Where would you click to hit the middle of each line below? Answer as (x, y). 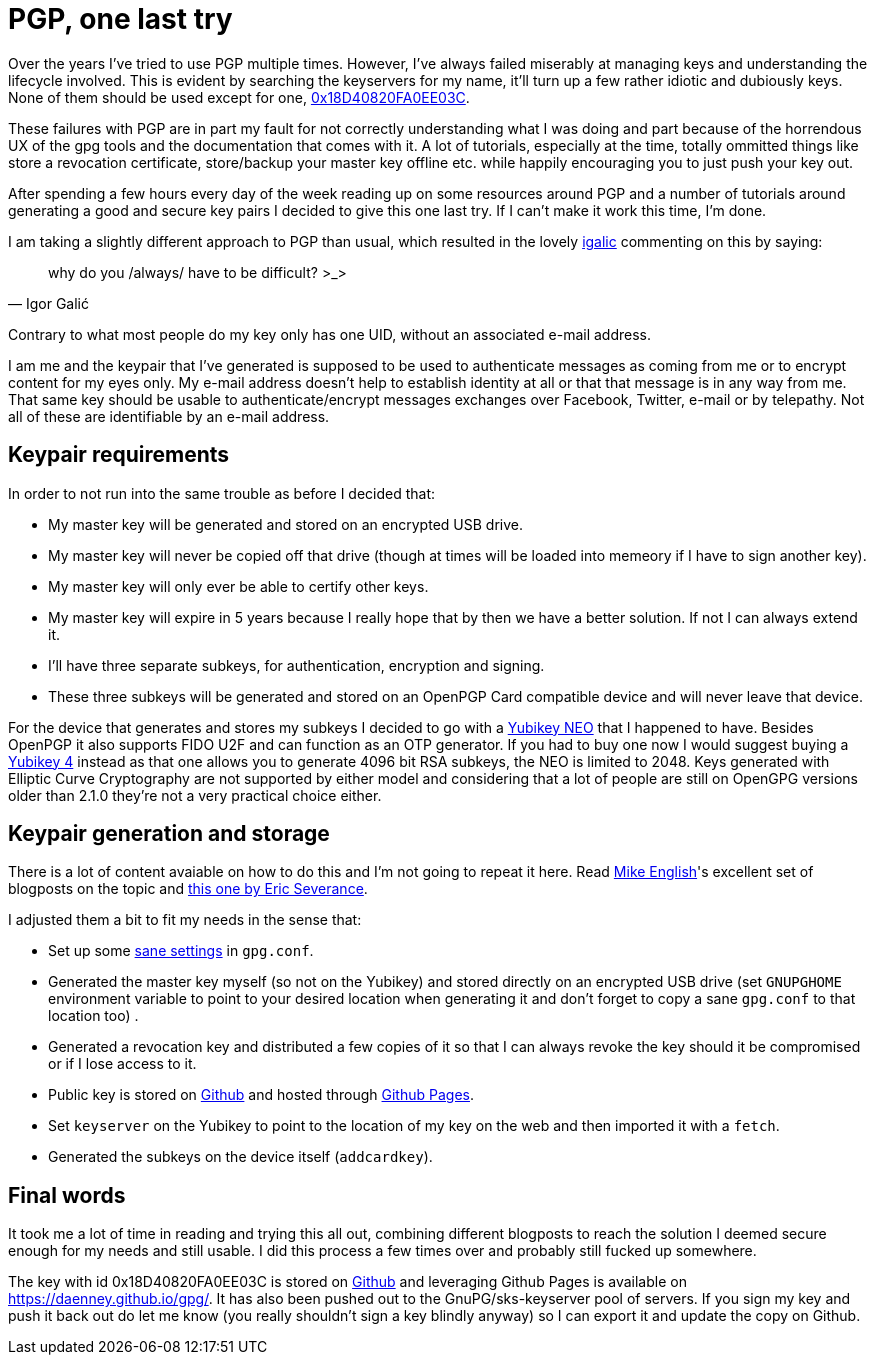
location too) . (93, 1016)
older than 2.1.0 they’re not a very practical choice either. (195, 795)
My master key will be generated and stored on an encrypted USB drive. (285, 524)
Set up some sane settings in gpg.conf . (181, 951)
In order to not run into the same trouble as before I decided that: (222, 493)
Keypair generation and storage (169, 834)
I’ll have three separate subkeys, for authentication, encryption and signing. (296, 665)
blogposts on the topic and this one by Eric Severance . (188, 889)
